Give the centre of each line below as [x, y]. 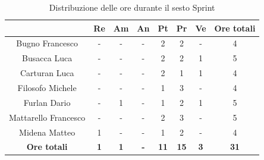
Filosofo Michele [47, 87]
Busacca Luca [47, 58]
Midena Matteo [47, 132]
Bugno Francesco [47, 43]
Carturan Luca [47, 73]
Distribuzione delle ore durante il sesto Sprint [132, 7]
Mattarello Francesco [47, 117]
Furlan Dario [47, 102]
